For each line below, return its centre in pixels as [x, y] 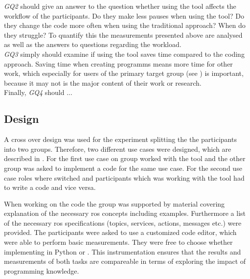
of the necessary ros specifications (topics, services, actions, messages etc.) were [123, 222]
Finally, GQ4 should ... [38, 92]
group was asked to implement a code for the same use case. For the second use [123, 168]
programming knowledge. [42, 270]
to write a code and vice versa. [50, 187]
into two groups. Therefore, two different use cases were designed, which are [118, 149]
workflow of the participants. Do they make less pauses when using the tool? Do [124, 15]
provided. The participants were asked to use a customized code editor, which [120, 232]
